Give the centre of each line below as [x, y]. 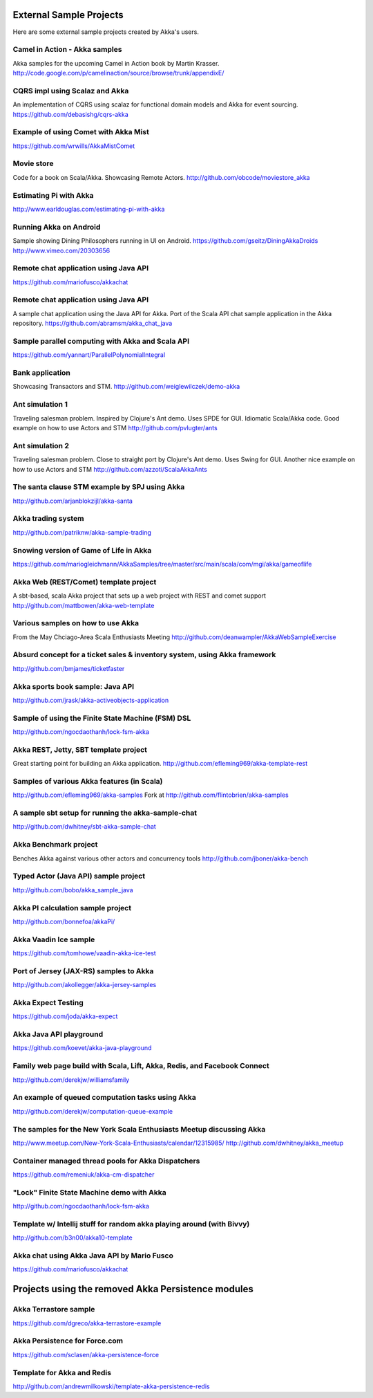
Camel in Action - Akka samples [67, 50]
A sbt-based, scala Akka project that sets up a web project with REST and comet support [139, 596]
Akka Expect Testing [48, 1002]
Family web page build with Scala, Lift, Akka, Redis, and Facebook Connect [141, 1066]
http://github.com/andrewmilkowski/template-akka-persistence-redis [111, 1386]
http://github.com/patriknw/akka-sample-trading [82, 532]
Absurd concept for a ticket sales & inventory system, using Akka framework [144, 655]
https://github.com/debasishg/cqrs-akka [71, 114]
